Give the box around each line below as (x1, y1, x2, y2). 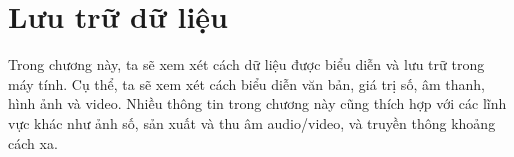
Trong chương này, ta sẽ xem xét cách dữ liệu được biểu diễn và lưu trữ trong (8, 54, 485, 75)
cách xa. (8, 132, 58, 153)
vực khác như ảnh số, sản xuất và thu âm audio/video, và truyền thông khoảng (8, 112, 496, 133)
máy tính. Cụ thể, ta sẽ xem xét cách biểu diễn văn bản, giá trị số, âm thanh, (8, 73, 485, 94)
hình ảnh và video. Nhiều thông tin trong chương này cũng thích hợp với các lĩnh (8, 93, 507, 114)
